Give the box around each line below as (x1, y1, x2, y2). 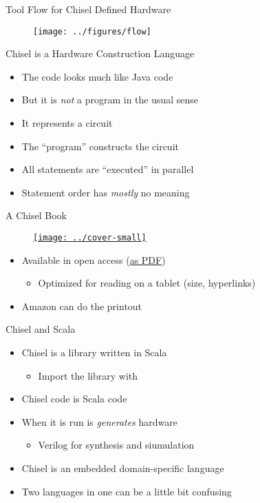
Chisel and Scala (6, 322, 76, 336)
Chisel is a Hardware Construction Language (6, 46, 195, 61)
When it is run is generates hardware (21, 414, 177, 429)
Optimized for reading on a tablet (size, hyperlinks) (38, 276, 256, 290)
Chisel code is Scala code (21, 391, 127, 406)
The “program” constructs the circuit (21, 138, 179, 153)
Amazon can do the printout (21, 298, 142, 313)
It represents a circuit (21, 116, 113, 130)
